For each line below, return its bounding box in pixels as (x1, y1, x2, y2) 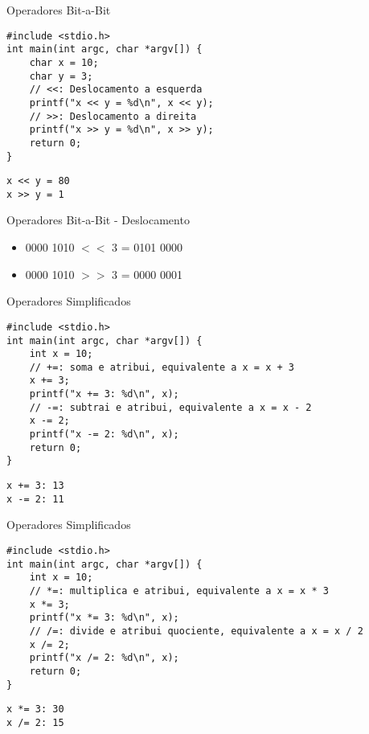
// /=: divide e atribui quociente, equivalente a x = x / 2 (29, 625, 363, 637)
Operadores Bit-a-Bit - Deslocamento (6, 211, 190, 228)
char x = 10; (29, 56, 99, 68)
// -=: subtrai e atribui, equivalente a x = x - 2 (29, 401, 312, 413)
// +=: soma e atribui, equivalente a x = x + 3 (29, 361, 294, 373)
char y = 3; (29, 70, 93, 82)
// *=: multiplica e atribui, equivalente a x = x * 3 (29, 584, 329, 597)
